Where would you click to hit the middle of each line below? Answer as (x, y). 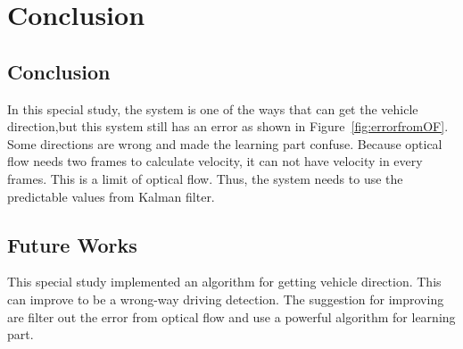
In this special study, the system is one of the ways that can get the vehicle (213, 108)
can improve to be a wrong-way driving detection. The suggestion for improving (226, 299)
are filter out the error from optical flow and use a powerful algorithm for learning (231, 316)
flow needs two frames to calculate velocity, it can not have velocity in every (215, 161)
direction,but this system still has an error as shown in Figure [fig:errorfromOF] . (228, 126)
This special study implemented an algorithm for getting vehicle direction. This (224, 282)
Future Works (72, 244)
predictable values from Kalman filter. (111, 196)
